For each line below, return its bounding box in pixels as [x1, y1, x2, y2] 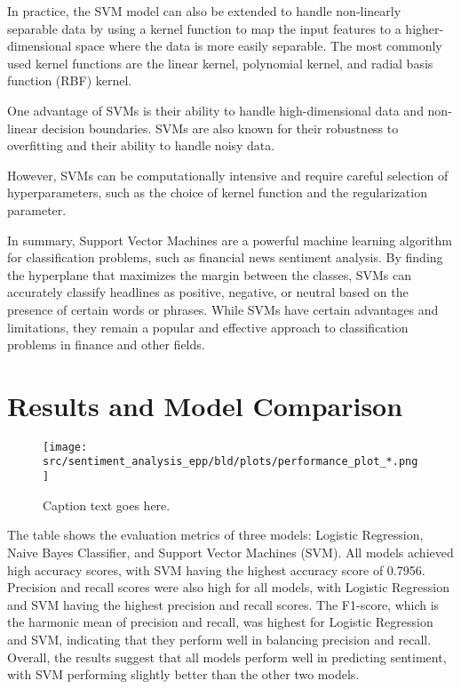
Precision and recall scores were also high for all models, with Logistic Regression [7, 578, 449, 597]
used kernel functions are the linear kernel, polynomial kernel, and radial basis [7, 53, 433, 72]
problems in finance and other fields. [7, 335, 205, 354]
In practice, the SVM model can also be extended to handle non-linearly [7, 2, 401, 20]
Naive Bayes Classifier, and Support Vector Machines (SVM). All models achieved [7, 542, 454, 561]
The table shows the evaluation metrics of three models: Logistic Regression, [7, 525, 424, 544]
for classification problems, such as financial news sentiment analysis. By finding [7, 248, 443, 267]
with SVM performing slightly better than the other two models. [7, 665, 360, 684]
